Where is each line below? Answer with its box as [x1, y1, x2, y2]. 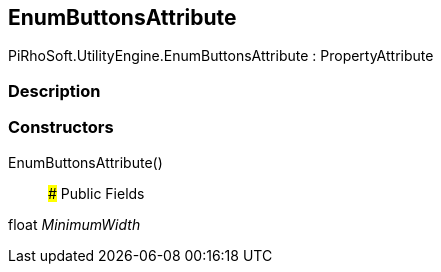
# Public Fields [48, 184, 145, 202]
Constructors [8, 117, 114, 138]
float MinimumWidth [8, 215, 141, 233]
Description [8, 80, 101, 101]
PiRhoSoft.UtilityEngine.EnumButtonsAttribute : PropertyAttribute [8, 47, 434, 65]
